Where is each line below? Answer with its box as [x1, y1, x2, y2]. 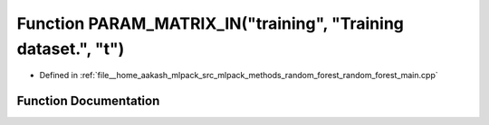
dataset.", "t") [16, 39, 125, 58]
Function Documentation [16, 94, 160, 109]
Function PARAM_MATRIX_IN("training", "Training [16, 13, 405, 33]
